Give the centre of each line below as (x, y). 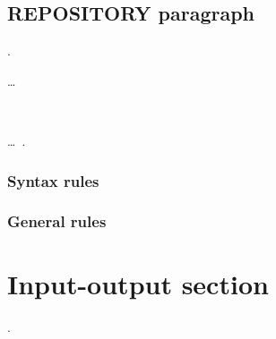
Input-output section (138, 284)
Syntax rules (53, 180)
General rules (57, 221)
